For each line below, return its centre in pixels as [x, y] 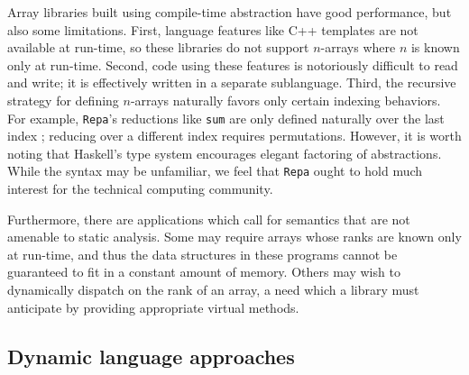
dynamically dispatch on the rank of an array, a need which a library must [213, 290]
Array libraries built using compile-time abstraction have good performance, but [230, 12]
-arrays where [358, 47]
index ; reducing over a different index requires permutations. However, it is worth [234, 136]
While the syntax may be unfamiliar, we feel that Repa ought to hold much [215, 171]
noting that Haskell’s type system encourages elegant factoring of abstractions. [225, 153]
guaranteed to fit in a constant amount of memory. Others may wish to [204, 272]
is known [435, 47]
